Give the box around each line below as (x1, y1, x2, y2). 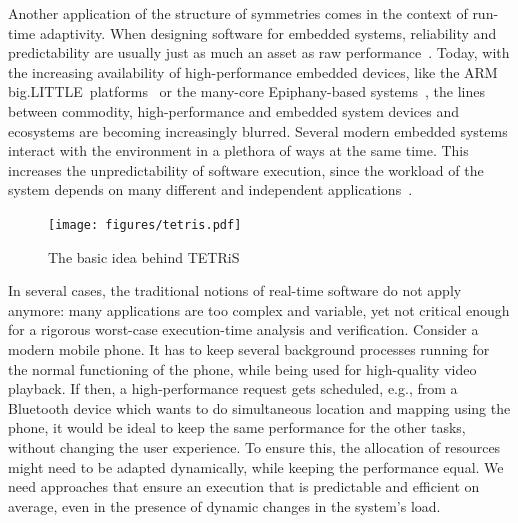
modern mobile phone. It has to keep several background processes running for (8, 338, 490, 359)
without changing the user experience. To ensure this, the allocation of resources (8, 436, 501, 457)
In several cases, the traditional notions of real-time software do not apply (8, 280, 462, 301)
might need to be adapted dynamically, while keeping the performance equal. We (8, 456, 504, 477)
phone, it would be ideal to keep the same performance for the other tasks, (8, 417, 466, 438)
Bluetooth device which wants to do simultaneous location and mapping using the (8, 397, 511, 418)
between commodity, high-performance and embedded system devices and (8, 100, 460, 121)
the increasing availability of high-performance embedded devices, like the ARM (8, 61, 498, 82)
